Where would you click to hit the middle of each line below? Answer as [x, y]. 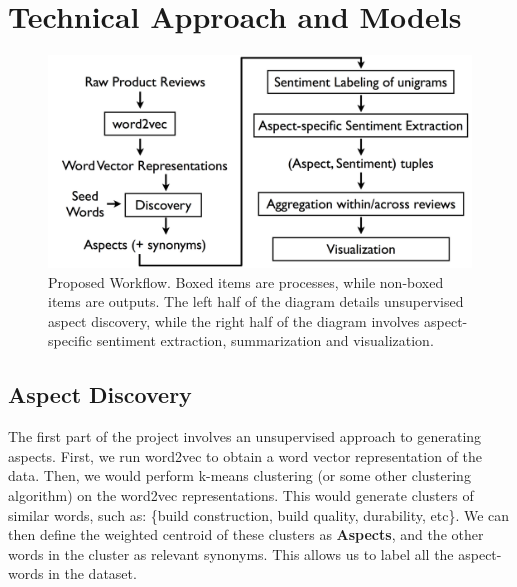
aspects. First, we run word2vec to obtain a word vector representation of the [245, 455]
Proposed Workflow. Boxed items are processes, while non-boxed [246, 281]
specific [70, 340]
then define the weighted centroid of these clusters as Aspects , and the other [246, 534]
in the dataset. [92, 573]
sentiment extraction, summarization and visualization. [265, 340]
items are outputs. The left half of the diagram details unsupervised [256, 301]
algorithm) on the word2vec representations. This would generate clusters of [241, 494]
